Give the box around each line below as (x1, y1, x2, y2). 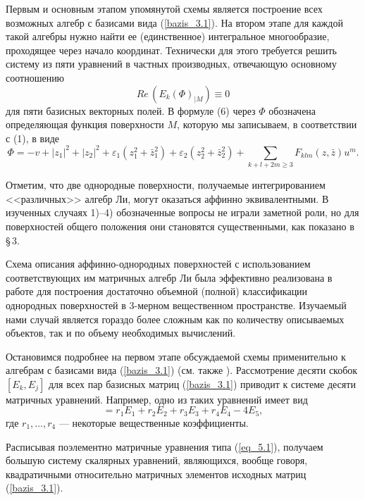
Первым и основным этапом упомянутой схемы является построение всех (6, 1, 323, 15)
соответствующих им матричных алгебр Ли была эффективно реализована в (6, 270, 333, 285)
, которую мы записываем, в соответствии (177, 117, 357, 132)
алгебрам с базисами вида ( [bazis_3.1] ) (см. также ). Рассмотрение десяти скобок (6, 363, 358, 377)
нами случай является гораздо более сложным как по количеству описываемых (6, 311, 345, 326)
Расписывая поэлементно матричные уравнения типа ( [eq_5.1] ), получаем (6, 439, 323, 454)
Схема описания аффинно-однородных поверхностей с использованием (6, 256, 311, 271)
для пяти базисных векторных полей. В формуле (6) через (6, 103, 256, 118)
